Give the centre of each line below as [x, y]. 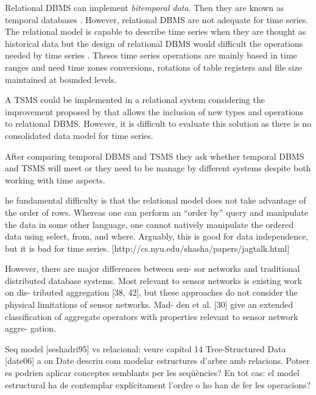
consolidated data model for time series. [79, 135]
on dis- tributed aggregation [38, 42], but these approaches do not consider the [151, 292]
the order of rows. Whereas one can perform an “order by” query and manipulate [156, 212]
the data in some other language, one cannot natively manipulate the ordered [149, 224]
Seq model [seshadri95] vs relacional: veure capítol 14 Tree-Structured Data [146, 348]
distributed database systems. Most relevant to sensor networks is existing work [153, 280]
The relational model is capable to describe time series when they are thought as [156, 31]
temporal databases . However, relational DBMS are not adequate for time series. [157, 19]
